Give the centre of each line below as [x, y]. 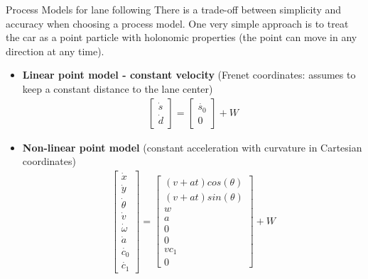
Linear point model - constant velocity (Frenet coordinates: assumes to [189, 75]
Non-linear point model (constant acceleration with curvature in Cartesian [192, 147]
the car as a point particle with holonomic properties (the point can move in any [182, 37]
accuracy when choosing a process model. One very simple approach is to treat [177, 23]
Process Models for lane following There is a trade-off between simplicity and [174, 9]
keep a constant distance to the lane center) [118, 88]
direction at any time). [55, 51]
